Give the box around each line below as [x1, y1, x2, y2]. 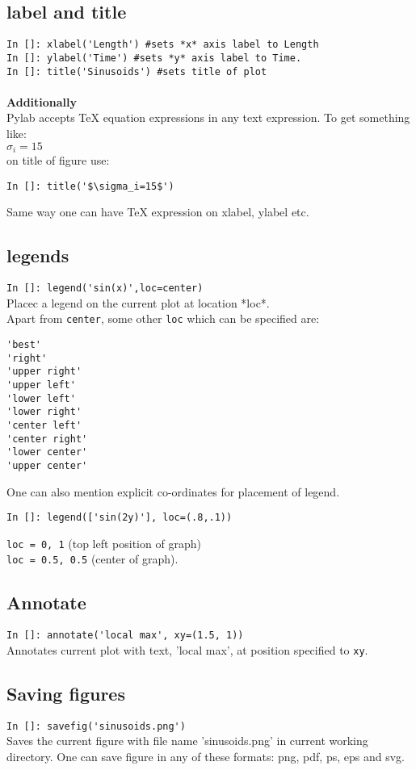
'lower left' [6, 392, 76, 404]
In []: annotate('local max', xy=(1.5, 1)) [6, 630, 244, 642]
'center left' [6, 419, 82, 431]
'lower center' [6, 446, 88, 458]
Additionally [6, 93, 78, 110]
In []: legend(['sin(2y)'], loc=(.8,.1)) [6, 512, 233, 524]
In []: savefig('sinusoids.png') [6, 720, 186, 732]
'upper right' [6, 366, 82, 378]
